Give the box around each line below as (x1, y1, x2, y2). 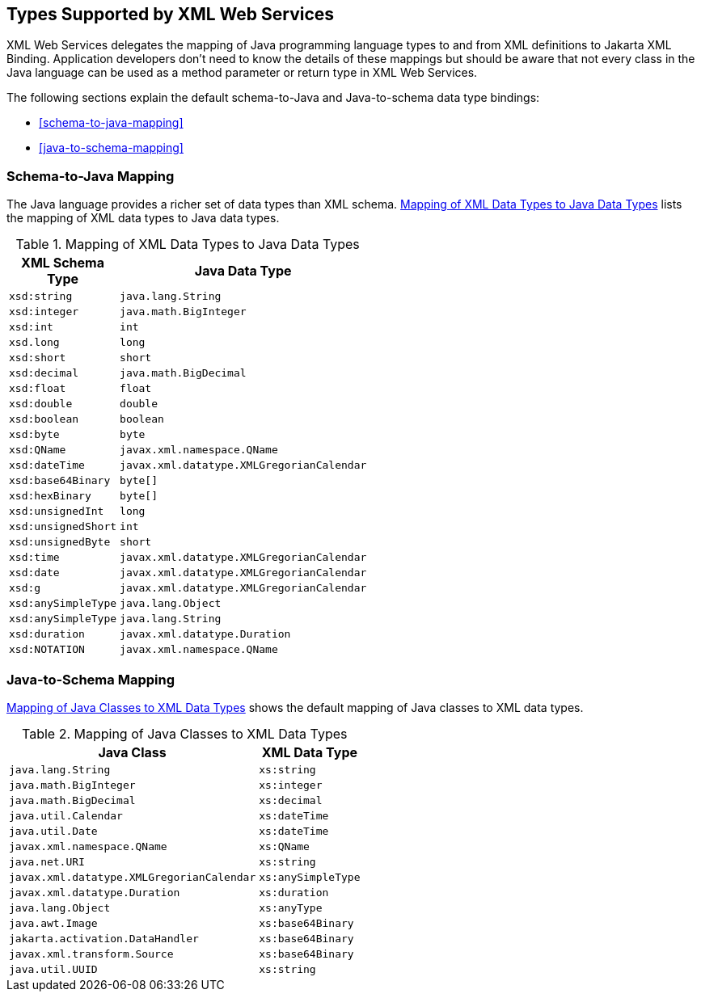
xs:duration (259, 886, 329, 899)
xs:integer (259, 778, 323, 791)
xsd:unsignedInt (9, 505, 104, 518)
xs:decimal (259, 794, 323, 806)
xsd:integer (9, 305, 79, 318)
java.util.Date (9, 824, 98, 837)
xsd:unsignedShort (9, 520, 117, 533)
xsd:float (9, 382, 66, 395)
